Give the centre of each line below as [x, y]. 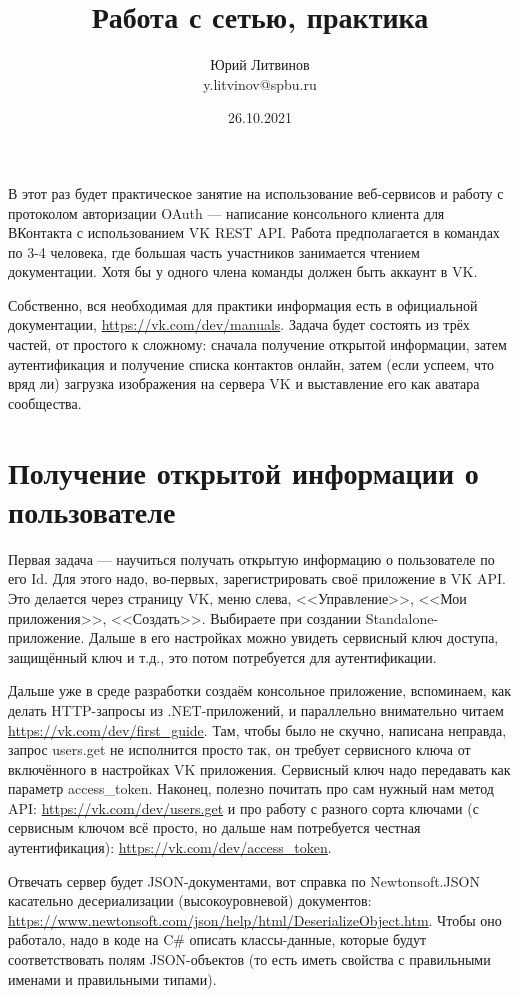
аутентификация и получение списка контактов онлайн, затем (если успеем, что [251, 363]
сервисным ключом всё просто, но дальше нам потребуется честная [214, 827]
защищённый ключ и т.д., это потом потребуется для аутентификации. [222, 656]
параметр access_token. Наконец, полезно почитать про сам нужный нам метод [251, 788]
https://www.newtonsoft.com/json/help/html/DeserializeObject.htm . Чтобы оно [255, 919]
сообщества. [45, 402]
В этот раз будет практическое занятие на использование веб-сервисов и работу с [256, 192]
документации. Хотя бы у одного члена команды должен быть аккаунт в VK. [243, 271]
